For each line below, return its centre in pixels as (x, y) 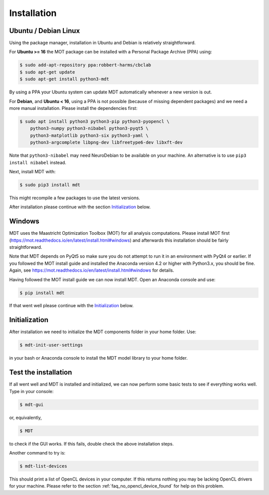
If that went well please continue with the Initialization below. (71, 306)
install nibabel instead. (38, 162)
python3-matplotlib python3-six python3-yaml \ (89, 135)
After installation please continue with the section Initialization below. (80, 207)
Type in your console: (31, 391)
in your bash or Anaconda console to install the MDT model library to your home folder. (98, 358)
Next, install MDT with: (32, 171)
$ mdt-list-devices (43, 466)
